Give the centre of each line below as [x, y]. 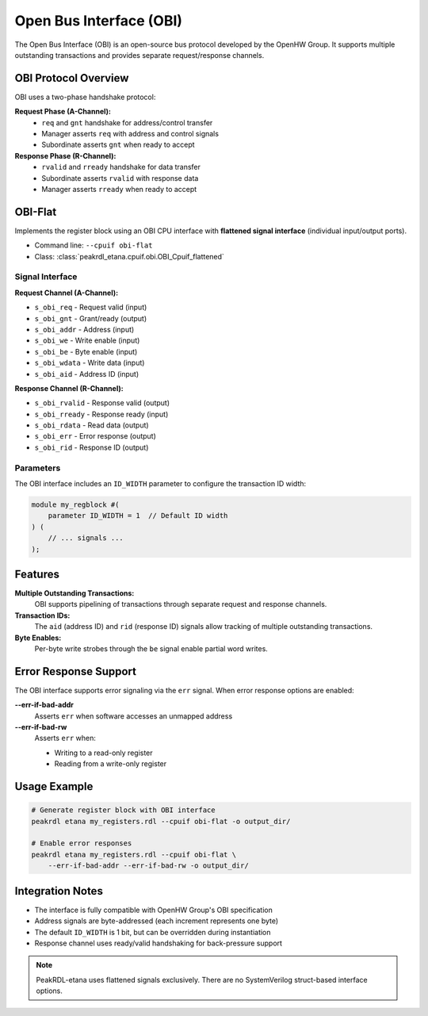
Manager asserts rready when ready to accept [119, 189]
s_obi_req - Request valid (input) [91, 307]
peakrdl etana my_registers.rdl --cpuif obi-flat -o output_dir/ [161, 821]
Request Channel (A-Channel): [67, 293]
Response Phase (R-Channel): [65, 155]
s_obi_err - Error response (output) [95, 436]
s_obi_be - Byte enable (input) [86, 351]
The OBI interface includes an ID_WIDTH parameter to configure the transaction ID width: [160, 484]
